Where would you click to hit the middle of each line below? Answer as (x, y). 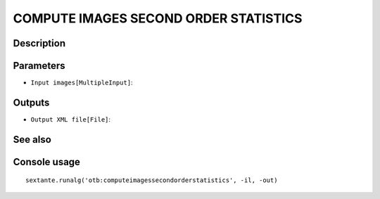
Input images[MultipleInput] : (82, 83)
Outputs (31, 102)
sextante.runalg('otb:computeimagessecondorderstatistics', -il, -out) (152, 180)
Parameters (39, 66)
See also (32, 140)
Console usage (47, 162)
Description (39, 43)
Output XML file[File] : (71, 119)
